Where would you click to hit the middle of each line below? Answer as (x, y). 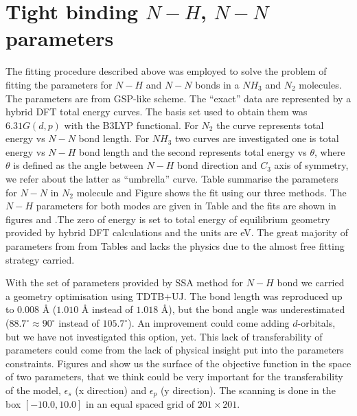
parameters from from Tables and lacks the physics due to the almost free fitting (175, 246)
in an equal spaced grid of (140, 404)
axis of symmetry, (311, 165)
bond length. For (114, 138)
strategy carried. (40, 259)
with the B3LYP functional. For (131, 125)
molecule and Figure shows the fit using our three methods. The (211, 192)
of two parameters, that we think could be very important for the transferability (174, 377)
